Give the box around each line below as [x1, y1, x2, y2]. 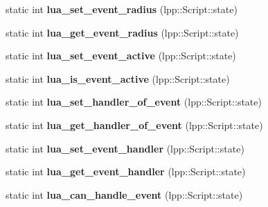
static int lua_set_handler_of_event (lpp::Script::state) [6, 95, 262, 109]
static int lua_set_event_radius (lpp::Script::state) [6, 2, 238, 16]
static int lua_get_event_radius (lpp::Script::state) [6, 25, 239, 39]
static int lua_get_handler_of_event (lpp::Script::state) [6, 117, 263, 132]
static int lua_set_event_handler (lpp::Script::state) [6, 141, 244, 155]
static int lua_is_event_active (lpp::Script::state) [6, 71, 230, 86]
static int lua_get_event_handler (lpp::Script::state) [6, 164, 246, 179]
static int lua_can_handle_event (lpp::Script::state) [6, 187, 243, 201]
